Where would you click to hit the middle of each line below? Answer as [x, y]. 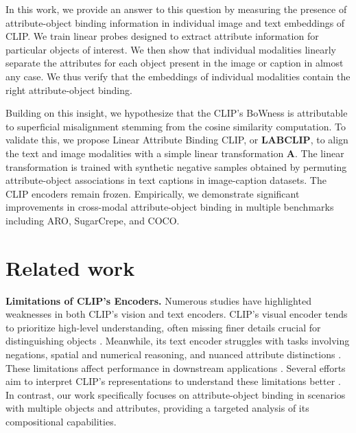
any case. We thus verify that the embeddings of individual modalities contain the [178, 76]
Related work [70, 267]
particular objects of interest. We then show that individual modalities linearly [171, 49]
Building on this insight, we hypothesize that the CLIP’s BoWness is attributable [177, 113]
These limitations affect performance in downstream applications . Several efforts [176, 367]
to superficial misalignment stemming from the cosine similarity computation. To [176, 126]
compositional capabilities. [61, 421]
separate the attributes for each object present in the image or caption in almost [175, 63]
